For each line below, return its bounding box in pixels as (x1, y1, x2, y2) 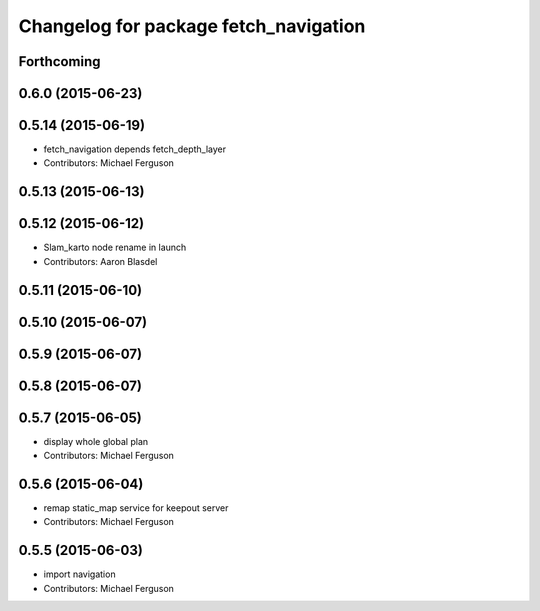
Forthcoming (18, 53, 101, 70)
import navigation (43, 568, 116, 580)
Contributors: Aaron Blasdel (43, 255, 158, 267)
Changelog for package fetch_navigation (18, 15, 366, 37)
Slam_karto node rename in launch (43, 241, 187, 254)
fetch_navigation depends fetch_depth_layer (43, 143, 227, 155)
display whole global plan (43, 435, 149, 447)
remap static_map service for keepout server (43, 502, 229, 514)
